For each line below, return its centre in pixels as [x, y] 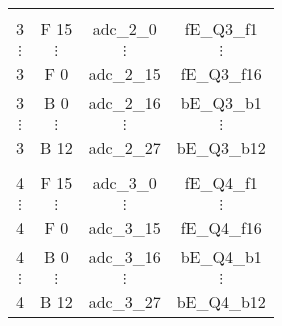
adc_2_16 [124, 102]
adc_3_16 [124, 256]
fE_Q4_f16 [221, 227]
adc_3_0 [124, 182]
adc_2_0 [124, 28]
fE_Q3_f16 [221, 73]
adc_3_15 [124, 227]
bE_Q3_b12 [221, 147]
